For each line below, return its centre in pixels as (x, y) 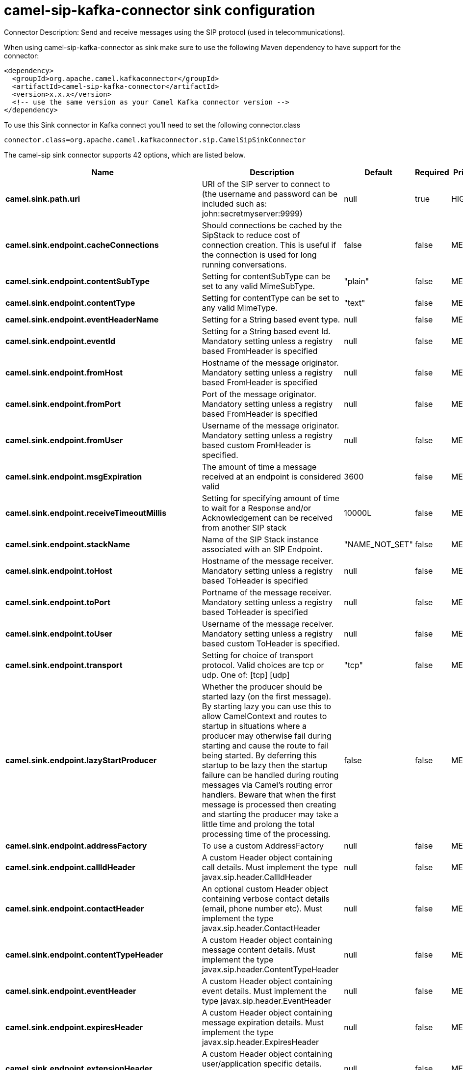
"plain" (357, 281)
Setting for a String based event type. (271, 319)
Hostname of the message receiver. (268, 561)
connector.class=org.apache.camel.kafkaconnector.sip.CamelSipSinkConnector (155, 140)
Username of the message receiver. (268, 624)
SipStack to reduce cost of (251, 235)
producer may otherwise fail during (267, 736)
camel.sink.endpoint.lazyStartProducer (81, 760)
